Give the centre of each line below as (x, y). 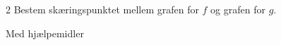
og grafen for (238, 9)
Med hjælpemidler (45, 33)
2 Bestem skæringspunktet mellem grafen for (102, 9)
